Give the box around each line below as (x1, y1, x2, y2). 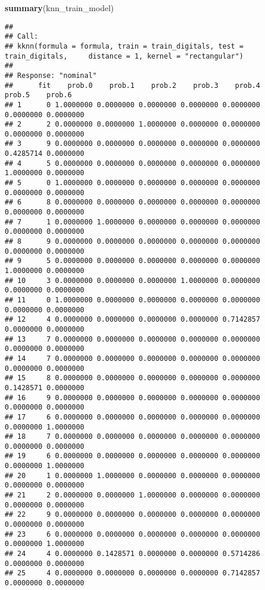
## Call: (5, 32, 39, 41)
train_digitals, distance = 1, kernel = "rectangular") (5, 52, 244, 60)
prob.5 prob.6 (5, 91, 72, 100)
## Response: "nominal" (5, 71, 97, 80)
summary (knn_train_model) (5, 2, 114, 13)
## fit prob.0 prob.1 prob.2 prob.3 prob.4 (5, 81, 260, 90)
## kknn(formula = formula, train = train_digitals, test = (5, 42, 244, 50)
